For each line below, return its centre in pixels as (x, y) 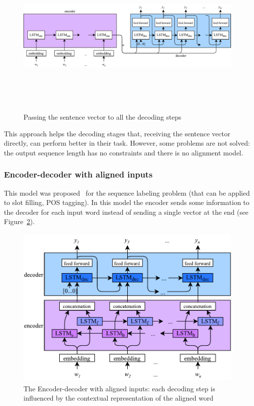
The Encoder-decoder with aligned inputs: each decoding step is (119, 388)
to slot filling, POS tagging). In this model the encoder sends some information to (127, 202)
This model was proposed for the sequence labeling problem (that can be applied (127, 192)
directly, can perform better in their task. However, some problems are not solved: (127, 143)
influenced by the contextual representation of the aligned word (118, 398)
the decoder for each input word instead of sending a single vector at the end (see (126, 212)
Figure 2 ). (19, 221)
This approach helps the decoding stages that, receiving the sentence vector (117, 133)
